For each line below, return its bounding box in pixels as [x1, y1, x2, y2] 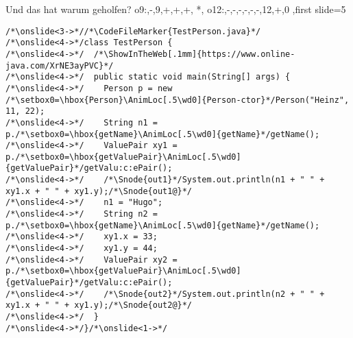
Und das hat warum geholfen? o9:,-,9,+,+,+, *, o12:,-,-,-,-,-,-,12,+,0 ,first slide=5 [5, 2, 346, 16]
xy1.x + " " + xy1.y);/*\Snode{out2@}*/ [5, 300, 193, 311]
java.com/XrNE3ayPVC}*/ [5, 60, 114, 71]
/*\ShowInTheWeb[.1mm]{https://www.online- [93, 49, 295, 59]
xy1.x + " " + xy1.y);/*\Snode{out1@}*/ [5, 186, 193, 196]
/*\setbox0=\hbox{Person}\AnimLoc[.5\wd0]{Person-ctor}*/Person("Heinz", [5, 95, 350, 105]
